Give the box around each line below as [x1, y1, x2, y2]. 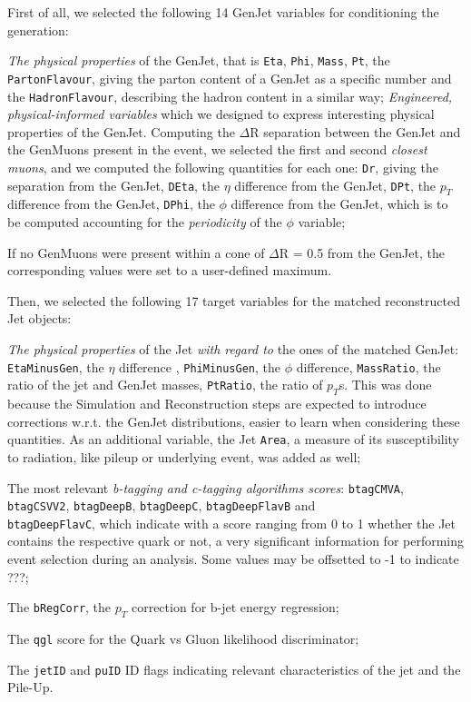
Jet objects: [7, 309, 72, 328]
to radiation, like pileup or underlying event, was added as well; [7, 447, 361, 466]
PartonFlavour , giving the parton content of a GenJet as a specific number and [7, 68, 452, 87]
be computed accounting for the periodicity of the [7, 213, 282, 232]
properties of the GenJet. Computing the [7, 122, 235, 141]
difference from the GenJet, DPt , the [234, 175, 437, 194]
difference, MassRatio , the [296, 357, 441, 376]
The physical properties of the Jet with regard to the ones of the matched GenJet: [7, 340, 459, 359]
